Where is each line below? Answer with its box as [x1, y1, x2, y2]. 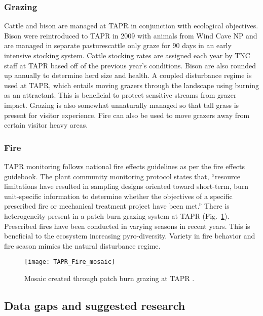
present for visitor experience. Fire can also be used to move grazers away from [4, 109, 250, 120]
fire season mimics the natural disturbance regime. [4, 240, 161, 251]
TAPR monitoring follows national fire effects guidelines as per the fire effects [4, 161, 245, 171]
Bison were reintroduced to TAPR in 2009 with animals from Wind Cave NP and [4, 30, 257, 41]
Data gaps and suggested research [4, 297, 185, 313]
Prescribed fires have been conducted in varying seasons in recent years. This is [4, 220, 250, 231]
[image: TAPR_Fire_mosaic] [24, 258, 115, 266]
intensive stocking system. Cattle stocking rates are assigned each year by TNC [4, 50, 250, 60]
